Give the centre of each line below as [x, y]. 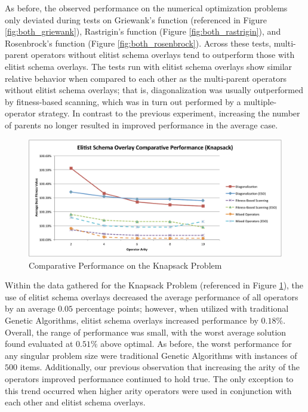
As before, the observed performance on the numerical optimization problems [146, 8]
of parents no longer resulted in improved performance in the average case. [141, 124]
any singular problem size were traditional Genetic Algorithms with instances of [151, 355]
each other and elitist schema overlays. [75, 402]
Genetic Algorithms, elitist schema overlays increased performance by [132, 320]
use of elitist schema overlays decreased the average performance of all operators [152, 296]
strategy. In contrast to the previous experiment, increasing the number [169, 113]
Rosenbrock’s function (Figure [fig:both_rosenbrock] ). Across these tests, [138, 43]
